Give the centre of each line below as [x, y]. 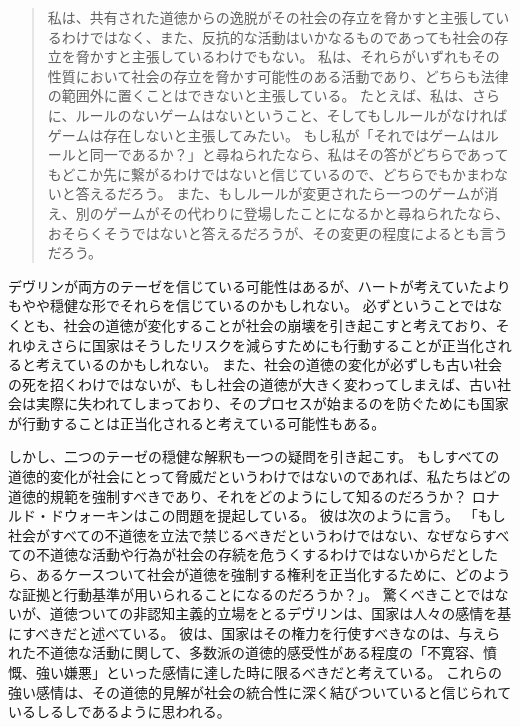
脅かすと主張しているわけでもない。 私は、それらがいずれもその [287, 56]
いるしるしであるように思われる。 [119, 711]
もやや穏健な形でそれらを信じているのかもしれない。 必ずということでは [248, 305]
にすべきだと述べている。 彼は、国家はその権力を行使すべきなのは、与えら [254, 632]
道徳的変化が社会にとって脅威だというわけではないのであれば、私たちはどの [259, 476]
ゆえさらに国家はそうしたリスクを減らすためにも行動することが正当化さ [259, 344]
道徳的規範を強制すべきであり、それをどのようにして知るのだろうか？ [238, 495]
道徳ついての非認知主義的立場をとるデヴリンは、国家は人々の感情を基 [280, 613]
